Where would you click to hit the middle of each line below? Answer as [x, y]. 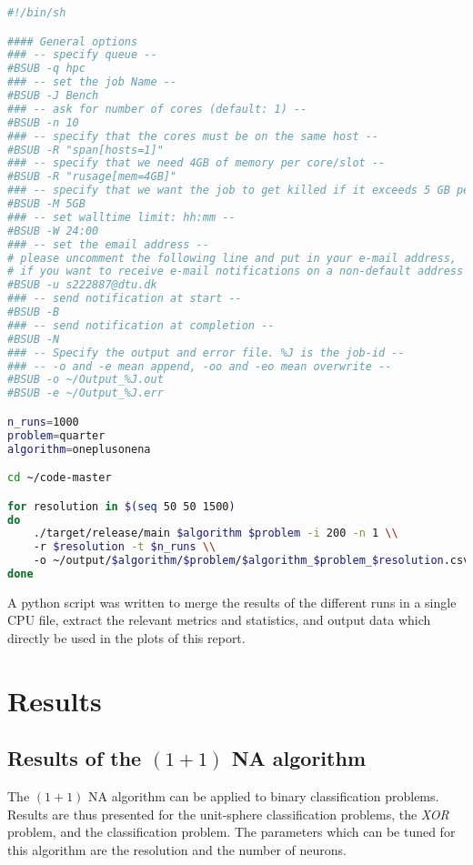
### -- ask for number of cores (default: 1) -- [157, 109]
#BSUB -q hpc [46, 69]
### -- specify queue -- [82, 55]
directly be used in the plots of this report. [126, 638]
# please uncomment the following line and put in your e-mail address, [232, 258]
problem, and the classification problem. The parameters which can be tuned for [231, 832]
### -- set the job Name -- [92, 82]
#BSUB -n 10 [43, 122]
